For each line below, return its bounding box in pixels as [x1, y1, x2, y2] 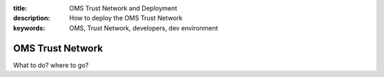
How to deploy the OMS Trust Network [69, 14, 183, 23]
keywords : [13, 23, 46, 32]
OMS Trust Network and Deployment [69, 4, 178, 12]
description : [13, 14, 50, 23]
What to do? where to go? [13, 61, 89, 69]
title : [13, 4, 28, 12]
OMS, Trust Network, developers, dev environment [69, 23, 218, 32]
